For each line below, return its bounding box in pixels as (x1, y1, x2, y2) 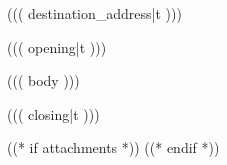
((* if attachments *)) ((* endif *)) (7, 137, 220, 158)
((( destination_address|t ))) (7, 3, 182, 23)
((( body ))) (7, 70, 80, 91)
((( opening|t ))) (7, 36, 107, 57)
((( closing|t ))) (7, 103, 100, 124)
